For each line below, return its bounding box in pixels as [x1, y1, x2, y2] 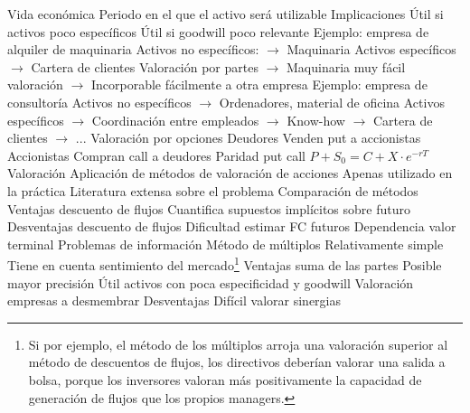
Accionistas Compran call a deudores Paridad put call [7, 145, 305, 164]
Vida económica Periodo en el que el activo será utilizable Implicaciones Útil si [7, 5, 444, 23]
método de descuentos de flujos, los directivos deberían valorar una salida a [28, 352, 446, 371]
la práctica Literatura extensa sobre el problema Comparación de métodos [7, 181, 418, 200]
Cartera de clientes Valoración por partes [31, 57, 258, 76]
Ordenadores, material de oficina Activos [219, 92, 445, 111]
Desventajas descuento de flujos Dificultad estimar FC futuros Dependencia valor [7, 217, 456, 236]
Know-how [287, 110, 345, 129]
